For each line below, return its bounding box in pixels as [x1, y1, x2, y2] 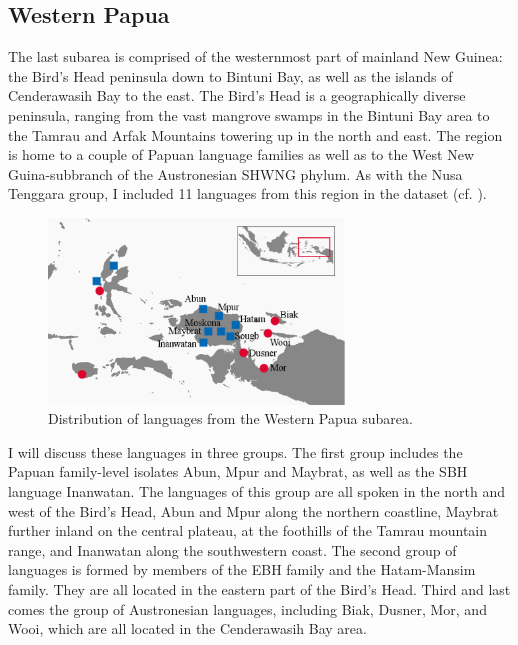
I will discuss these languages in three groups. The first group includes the [8, 441, 463, 462]
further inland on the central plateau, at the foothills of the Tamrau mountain [8, 520, 488, 541]
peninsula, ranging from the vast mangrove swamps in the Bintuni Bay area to [8, 104, 490, 125]
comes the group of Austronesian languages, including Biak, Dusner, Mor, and [8, 598, 487, 619]
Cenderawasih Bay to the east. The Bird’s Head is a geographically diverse [8, 85, 466, 106]
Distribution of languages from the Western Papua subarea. [48, 408, 413, 429]
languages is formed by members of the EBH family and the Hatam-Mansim [8, 559, 476, 580]
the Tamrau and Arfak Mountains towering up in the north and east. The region [8, 124, 503, 145]
